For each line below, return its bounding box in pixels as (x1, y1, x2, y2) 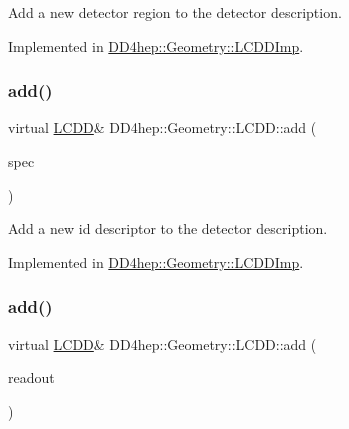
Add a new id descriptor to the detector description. (8, 218, 328, 239)
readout (8, 367, 55, 388)
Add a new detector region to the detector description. (8, 2, 342, 22)
